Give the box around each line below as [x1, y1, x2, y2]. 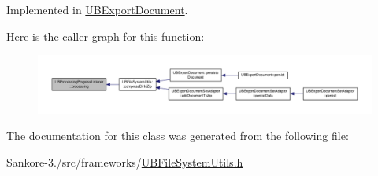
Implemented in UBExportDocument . [6, 2, 188, 17]
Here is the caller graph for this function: [6, 27, 205, 44]
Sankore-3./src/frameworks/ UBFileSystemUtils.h [6, 153, 243, 170]
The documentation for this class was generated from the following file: [6, 127, 349, 144]
